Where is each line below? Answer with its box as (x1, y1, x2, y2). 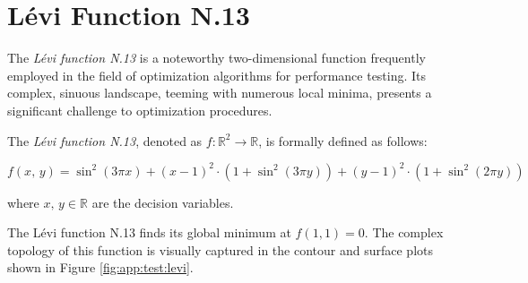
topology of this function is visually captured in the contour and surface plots (7, 240, 434, 259)
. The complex (364, 223, 444, 242)
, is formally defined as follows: (258, 131, 428, 150)
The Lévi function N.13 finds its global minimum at (7, 223, 291, 242)
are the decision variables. (91, 193, 234, 211)
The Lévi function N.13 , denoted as (7, 131, 203, 150)
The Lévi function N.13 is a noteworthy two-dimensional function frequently (7, 48, 426, 67)
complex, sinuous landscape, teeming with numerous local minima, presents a (7, 83, 432, 102)
